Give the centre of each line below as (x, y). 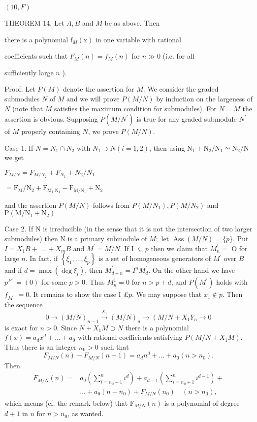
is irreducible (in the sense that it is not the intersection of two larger (148, 229)
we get (14, 157)
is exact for (21, 327)
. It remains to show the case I (75, 294)
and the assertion (31, 205)
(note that (28, 108)
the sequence (24, 304)
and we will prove (93, 98)
